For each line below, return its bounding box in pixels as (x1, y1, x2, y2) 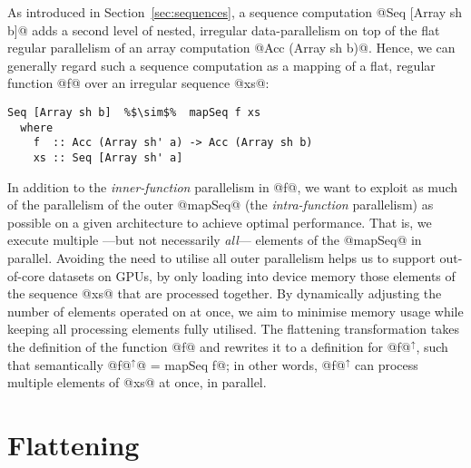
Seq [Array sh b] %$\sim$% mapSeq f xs (7, 105, 261, 119)
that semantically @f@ (7, 355, 132, 374)
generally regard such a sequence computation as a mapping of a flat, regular (7, 55, 436, 74)
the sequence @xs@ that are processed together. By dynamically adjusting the (7, 284, 442, 303)
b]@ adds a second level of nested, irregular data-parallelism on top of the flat (7, 20, 440, 39)
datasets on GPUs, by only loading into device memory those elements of (48, 266, 456, 285)
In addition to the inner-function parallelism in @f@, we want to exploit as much (7, 177, 458, 196)
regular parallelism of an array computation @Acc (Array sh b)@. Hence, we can (7, 38, 456, 57)
